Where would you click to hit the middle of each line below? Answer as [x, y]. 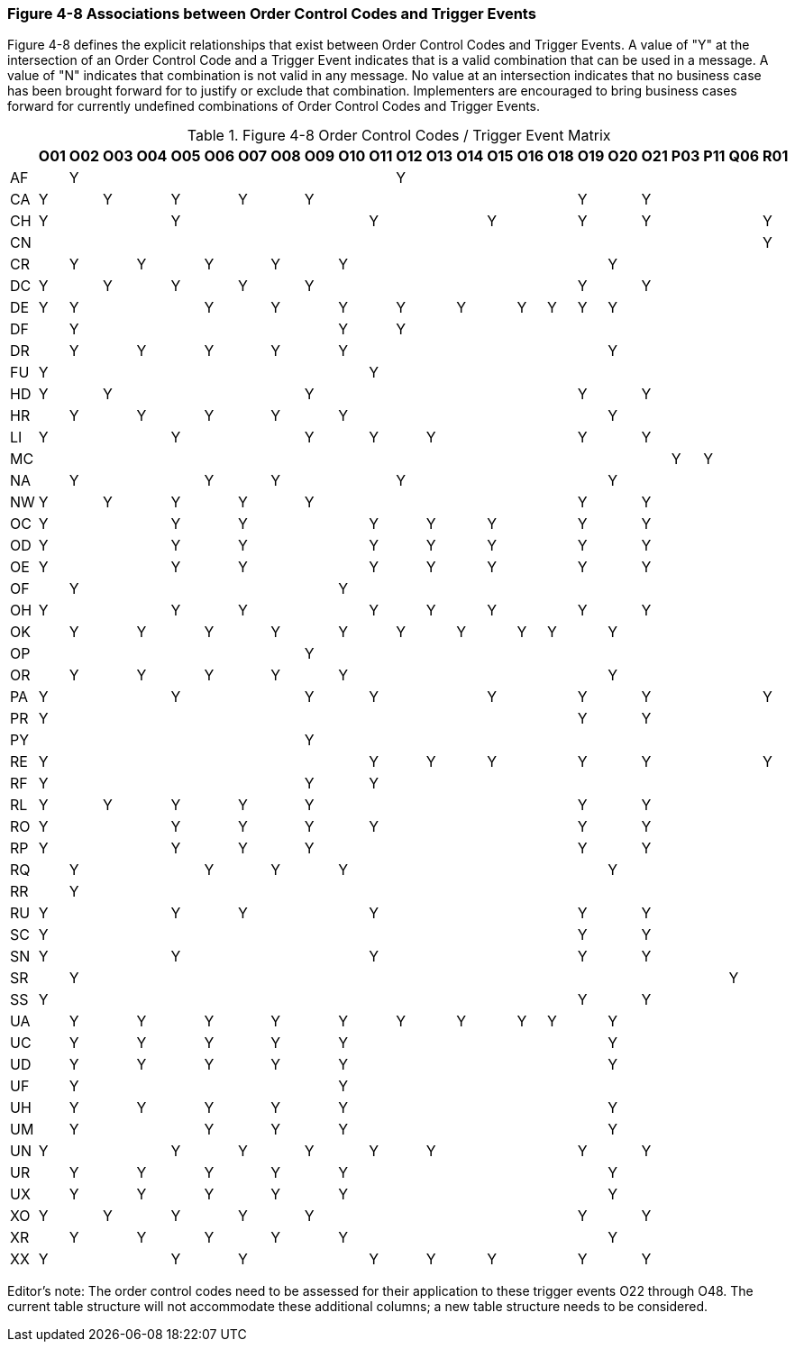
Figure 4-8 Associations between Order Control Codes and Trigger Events [272, 14]
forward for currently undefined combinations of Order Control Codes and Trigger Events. [274, 106]
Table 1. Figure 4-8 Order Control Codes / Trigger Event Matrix [399, 136]
